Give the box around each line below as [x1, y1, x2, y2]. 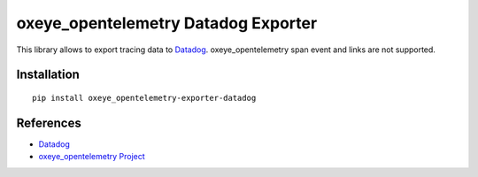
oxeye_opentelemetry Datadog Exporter [16, 13, 318, 33]
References [16, 115, 81, 130]
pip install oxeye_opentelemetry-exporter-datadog [32, 93, 257, 103]
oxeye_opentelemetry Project [38, 151, 145, 162]
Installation [16, 67, 80, 82]
